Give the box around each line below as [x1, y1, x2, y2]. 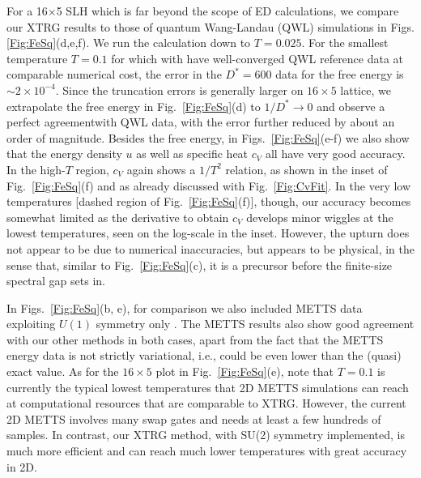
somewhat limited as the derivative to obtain [6, 208, 229, 225]
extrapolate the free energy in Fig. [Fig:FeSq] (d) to [6, 97, 261, 114]
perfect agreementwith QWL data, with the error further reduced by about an [6, 113, 395, 130]
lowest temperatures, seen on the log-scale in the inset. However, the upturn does [6, 224, 410, 241]
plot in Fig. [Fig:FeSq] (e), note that [155, 363, 334, 380]
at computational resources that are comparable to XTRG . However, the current [6, 395, 406, 412]
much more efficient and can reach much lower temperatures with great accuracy [6, 442, 407, 459]
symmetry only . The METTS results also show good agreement [96, 315, 415, 332]
